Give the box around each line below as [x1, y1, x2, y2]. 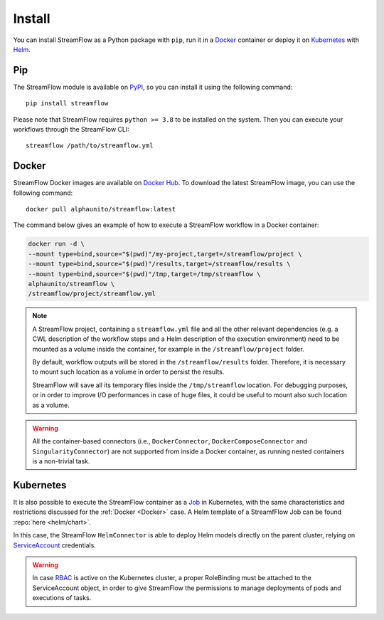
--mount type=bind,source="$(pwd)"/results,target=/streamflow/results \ [28, 260, 291, 268]
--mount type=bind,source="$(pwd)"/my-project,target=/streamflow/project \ [28, 250, 302, 258]
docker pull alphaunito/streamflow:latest [26, 205, 176, 214]
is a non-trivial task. [32, 457, 90, 466]
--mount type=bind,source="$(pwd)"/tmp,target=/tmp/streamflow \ [28, 270, 261, 278]
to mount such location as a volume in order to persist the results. [32, 367, 225, 377]
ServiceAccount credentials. [13, 541, 96, 550]
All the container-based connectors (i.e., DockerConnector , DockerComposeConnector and [32, 437, 307, 446]
